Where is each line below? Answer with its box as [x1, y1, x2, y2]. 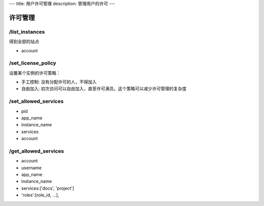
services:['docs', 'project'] [21, 185, 74, 191]
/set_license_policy [9, 60, 56, 67]
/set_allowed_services [9, 98, 64, 105]
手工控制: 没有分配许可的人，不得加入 [21, 79, 97, 85]
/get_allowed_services [9, 147, 64, 154]
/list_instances [9, 28, 45, 35]
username [21, 164, 42, 171]
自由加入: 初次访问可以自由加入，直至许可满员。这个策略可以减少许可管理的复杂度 [21, 86, 187, 92]
